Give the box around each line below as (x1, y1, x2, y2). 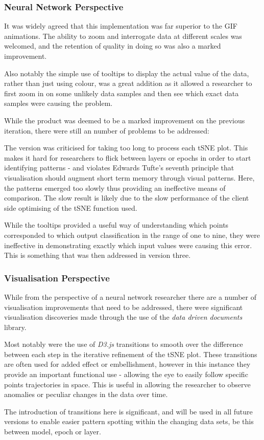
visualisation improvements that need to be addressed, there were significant (4, 301, 243, 312)
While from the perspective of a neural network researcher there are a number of (4, 291, 257, 302)
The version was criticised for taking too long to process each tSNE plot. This (4, 142, 248, 153)
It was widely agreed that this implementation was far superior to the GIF (4, 20, 237, 31)
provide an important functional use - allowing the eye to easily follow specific (4, 369, 248, 380)
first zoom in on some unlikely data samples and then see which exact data (4, 87, 239, 98)
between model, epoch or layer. (4, 426, 101, 437)
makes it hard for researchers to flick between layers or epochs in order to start (4, 152, 251, 163)
